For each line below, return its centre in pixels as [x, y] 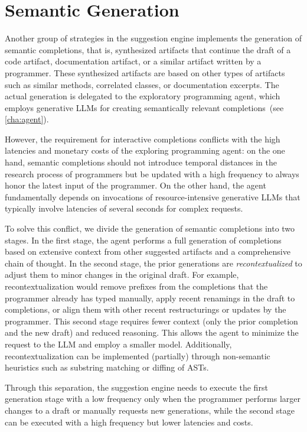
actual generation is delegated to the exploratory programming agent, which [143, 96]
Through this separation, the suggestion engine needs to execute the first [136, 387]
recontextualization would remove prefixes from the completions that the [136, 286]
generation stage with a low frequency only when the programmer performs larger [153, 399]
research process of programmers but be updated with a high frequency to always [152, 173]
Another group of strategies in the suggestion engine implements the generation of [153, 38]
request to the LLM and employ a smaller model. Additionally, [118, 344]
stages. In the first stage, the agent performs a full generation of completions [143, 240]
